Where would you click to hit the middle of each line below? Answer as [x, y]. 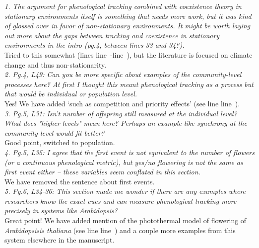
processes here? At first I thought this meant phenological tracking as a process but [129, 84]
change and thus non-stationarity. [56, 64]
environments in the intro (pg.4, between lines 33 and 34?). [95, 45]
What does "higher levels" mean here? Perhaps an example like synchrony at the [126, 123]
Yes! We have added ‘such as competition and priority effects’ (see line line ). [122, 103]
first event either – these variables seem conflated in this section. [102, 172]
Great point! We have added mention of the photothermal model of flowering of [126, 220]
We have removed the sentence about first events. [80, 181]
